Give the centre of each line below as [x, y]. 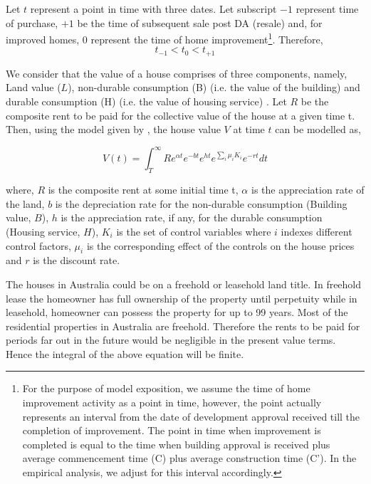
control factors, [38, 245]
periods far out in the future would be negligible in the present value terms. [171, 340]
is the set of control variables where [194, 231]
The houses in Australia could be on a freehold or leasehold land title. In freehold [184, 284]
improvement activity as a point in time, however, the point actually [172, 403]
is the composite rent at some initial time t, [143, 190]
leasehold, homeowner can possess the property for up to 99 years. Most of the [177, 312]
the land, [25, 203]
